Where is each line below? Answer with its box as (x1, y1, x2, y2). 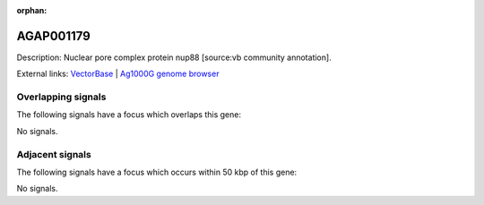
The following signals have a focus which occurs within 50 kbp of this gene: (16, 167, 298, 177)
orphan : (16, 5, 48, 15)
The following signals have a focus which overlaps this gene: (16, 109, 242, 120)
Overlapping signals (16, 90, 107, 103)
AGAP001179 (16, 28, 91, 44)
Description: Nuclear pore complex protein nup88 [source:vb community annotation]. (16, 52, 332, 63)
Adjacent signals (16, 148, 91, 160)
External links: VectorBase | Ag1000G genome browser (16, 68, 220, 80)
